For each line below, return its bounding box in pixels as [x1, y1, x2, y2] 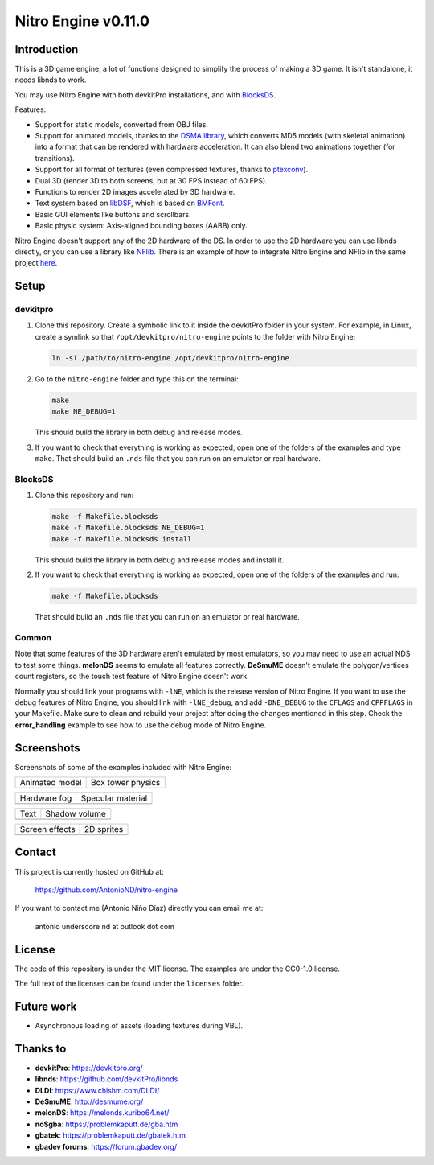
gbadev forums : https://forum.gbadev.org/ [35, 1142, 177, 1151]
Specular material [80, 792, 148, 804]
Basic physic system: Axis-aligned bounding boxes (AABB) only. [35, 221, 248, 231]
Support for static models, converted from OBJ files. [35, 119, 209, 129]
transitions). [35, 153, 75, 163]
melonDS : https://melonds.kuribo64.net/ [35, 1108, 170, 1118]
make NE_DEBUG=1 [51, 407, 117, 416]
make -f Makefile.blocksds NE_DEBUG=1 [51, 523, 205, 533]
